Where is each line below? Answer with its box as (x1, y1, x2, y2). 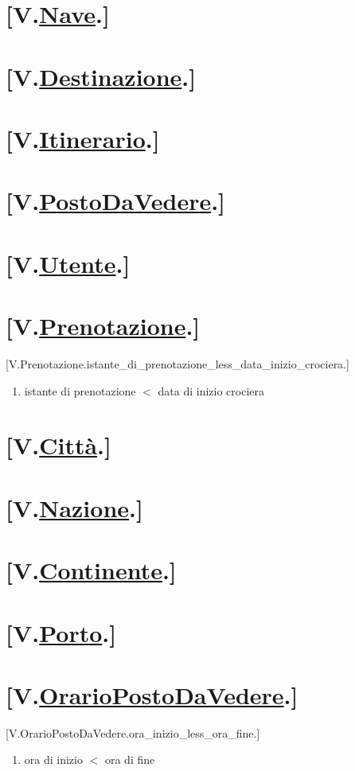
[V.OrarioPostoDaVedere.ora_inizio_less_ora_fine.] (6, 724, 260, 741)
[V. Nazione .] (6, 491, 143, 524)
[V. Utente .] (6, 247, 131, 279)
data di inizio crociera (158, 382, 264, 399)
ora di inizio (24, 751, 83, 768)
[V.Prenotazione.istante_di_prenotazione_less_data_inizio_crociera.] (6, 356, 349, 372)
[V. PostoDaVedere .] (6, 185, 226, 217)
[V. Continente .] (6, 554, 177, 586)
